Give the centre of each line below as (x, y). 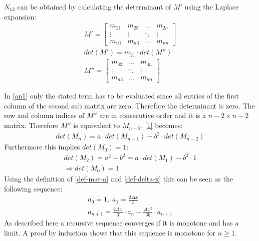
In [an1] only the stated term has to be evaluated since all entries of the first (121, 96)
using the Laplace (212, 6)
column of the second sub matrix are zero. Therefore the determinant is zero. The (129, 105)
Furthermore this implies (42, 147)
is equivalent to (97, 125)
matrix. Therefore (31, 125)
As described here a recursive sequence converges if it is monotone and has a (121, 223)
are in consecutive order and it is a (153, 115)
